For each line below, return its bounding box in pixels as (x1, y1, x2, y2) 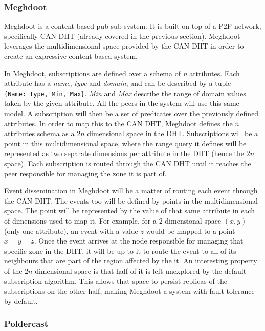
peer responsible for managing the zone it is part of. (4, 168, 167, 179)
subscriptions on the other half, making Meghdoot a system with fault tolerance (4, 285, 255, 296)
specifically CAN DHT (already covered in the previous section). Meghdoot (4, 30, 240, 41)
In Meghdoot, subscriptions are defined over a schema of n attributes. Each (4, 68, 240, 78)
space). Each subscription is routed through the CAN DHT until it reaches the (4, 158, 251, 168)
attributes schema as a (4, 128, 75, 139)
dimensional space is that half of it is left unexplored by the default (35, 265, 247, 276)
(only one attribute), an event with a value (4, 225, 138, 236)
